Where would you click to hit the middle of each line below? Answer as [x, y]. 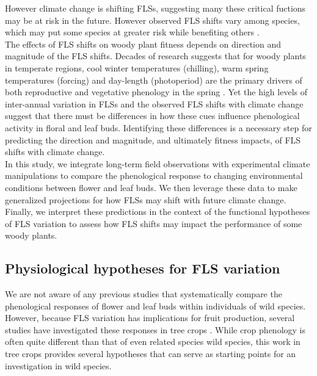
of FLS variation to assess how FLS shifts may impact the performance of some [154, 223]
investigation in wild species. [58, 365]
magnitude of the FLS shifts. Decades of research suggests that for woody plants [155, 56]
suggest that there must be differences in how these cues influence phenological [152, 116]
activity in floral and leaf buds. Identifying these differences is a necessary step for [158, 127]
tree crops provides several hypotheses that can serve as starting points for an [151, 354]
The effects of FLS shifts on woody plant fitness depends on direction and [143, 44]
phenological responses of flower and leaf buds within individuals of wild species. [155, 305]
